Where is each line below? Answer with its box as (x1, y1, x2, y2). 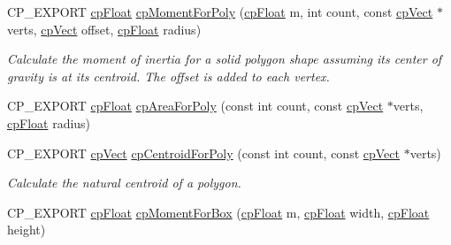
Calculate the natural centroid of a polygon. (7, 173, 241, 192)
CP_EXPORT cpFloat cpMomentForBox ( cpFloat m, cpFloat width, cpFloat (7, 203, 430, 221)
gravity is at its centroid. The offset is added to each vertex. (7, 66, 330, 85)
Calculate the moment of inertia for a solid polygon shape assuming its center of (7, 50, 442, 68)
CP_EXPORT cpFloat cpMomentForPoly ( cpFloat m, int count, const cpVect (7, 3, 433, 20)
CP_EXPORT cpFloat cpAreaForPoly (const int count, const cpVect (7, 96, 384, 115)
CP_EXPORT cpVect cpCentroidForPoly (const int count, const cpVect (7, 143, 400, 162)
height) (7, 220, 46, 239)
